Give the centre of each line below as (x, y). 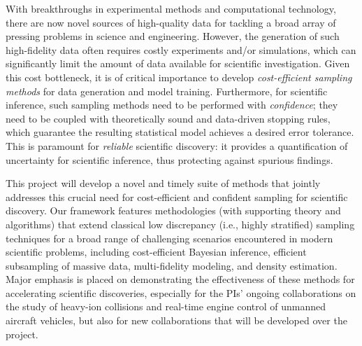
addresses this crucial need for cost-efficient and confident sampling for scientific (177, 196)
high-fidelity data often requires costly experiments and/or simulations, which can (181, 49)
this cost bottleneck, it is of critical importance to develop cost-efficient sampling (179, 77)
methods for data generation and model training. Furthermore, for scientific (167, 91)
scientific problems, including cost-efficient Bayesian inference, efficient (156, 252)
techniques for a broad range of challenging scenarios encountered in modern (169, 238)
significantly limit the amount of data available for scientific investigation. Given (178, 63)
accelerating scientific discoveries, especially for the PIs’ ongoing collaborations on (181, 292)
